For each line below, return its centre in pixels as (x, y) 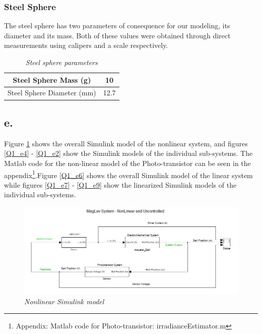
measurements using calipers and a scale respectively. (86, 45)
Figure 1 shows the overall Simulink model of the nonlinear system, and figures (126, 143)
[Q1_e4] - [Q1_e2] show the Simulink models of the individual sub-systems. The (128, 153)
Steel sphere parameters (61, 62)
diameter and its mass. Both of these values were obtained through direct (117, 35)
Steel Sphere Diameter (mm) (52, 93)
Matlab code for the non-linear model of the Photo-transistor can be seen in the (127, 163)
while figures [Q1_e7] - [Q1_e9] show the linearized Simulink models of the (120, 184)
